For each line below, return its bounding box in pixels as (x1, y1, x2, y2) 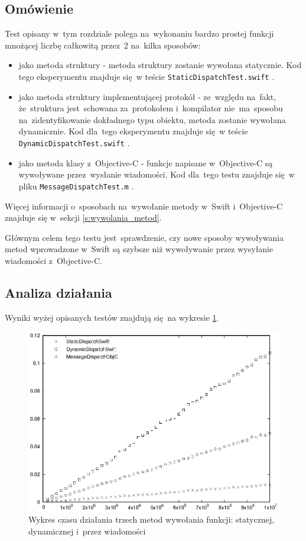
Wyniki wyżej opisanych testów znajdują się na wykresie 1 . (5, 311, 219, 323)
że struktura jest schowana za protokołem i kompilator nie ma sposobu (18, 102, 283, 114)
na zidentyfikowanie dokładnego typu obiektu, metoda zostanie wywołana (18, 113, 286, 125)
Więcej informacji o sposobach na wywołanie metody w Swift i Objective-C (5, 199, 283, 212)
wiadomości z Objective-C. (5, 254, 102, 266)
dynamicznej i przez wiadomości (28, 524, 146, 537)
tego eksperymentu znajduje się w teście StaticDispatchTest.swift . (18, 70, 275, 82)
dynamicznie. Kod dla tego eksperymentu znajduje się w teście (18, 125, 248, 137)
